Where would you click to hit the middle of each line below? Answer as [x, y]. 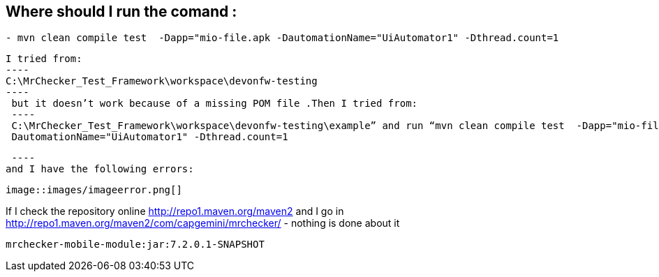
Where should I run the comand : [121, 12]
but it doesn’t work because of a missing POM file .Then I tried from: [215, 104]
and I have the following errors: [100, 169]
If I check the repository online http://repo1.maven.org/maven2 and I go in [175, 211]
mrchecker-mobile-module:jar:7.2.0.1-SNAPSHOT [135, 245]
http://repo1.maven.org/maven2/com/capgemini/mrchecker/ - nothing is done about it [203, 223]
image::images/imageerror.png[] [94, 190]
